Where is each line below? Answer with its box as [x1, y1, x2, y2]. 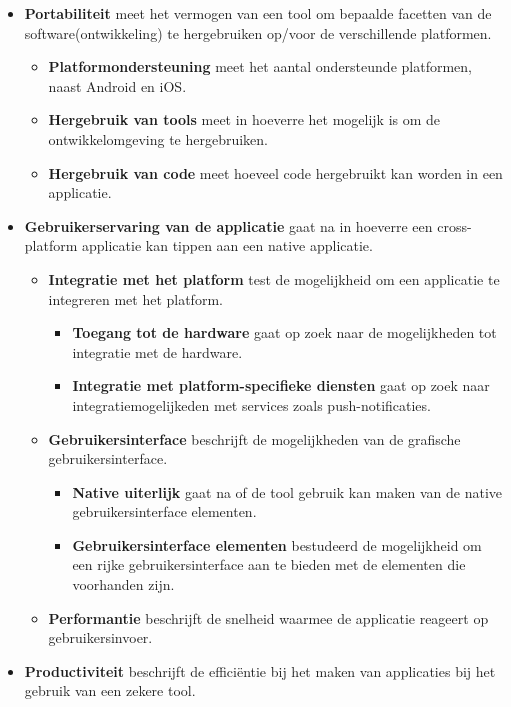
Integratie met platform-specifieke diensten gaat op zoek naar [72, 375, 490, 396]
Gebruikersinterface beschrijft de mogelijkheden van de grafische [48, 428, 461, 449]
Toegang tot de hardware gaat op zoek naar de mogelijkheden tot [72, 322, 497, 343]
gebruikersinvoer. [48, 627, 153, 648]
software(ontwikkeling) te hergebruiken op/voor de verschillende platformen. [24, 22, 492, 43]
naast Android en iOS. [48, 75, 187, 96]
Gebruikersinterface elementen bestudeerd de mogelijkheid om [72, 534, 482, 555]
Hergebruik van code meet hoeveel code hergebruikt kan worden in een [48, 162, 503, 183]
